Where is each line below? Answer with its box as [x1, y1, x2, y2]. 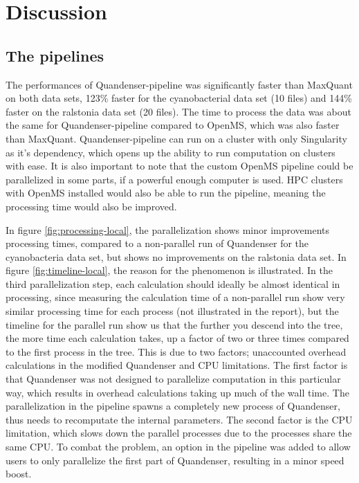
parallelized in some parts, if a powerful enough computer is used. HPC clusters [6, 172, 343, 186]
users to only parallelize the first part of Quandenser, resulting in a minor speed [6, 453, 344, 467]
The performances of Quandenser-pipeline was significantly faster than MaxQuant [6, 77, 353, 91]
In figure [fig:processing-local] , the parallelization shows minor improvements [6, 222, 330, 237]
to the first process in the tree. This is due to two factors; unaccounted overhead [6, 344, 347, 358]
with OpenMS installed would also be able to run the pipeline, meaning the [6, 185, 326, 200]
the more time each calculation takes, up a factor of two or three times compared [6, 331, 349, 345]
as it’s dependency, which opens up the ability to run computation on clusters [6, 145, 335, 159]
